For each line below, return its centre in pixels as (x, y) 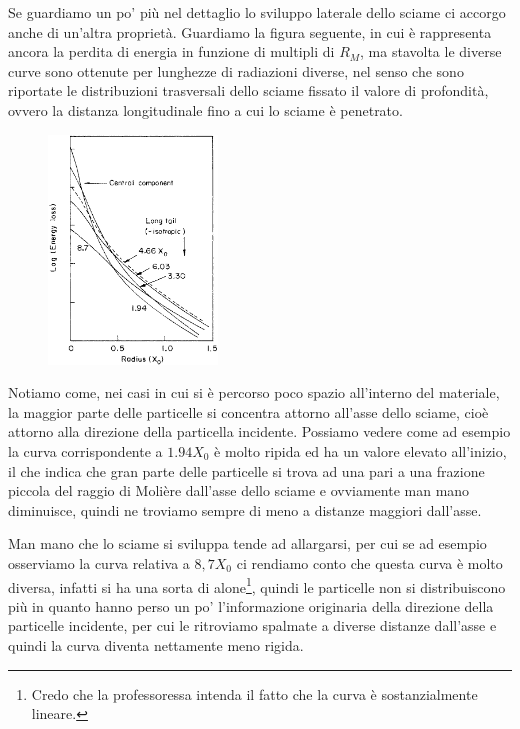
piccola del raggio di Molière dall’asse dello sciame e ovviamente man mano (239, 490)
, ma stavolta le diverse (431, 51)
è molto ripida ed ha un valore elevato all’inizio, (360, 450)
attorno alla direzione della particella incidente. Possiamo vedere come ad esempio (259, 431)
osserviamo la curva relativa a (99, 562)
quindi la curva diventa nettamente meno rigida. (156, 644)
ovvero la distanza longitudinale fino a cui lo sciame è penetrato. (205, 109)
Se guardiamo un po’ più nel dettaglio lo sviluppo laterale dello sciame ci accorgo (257, 12)
